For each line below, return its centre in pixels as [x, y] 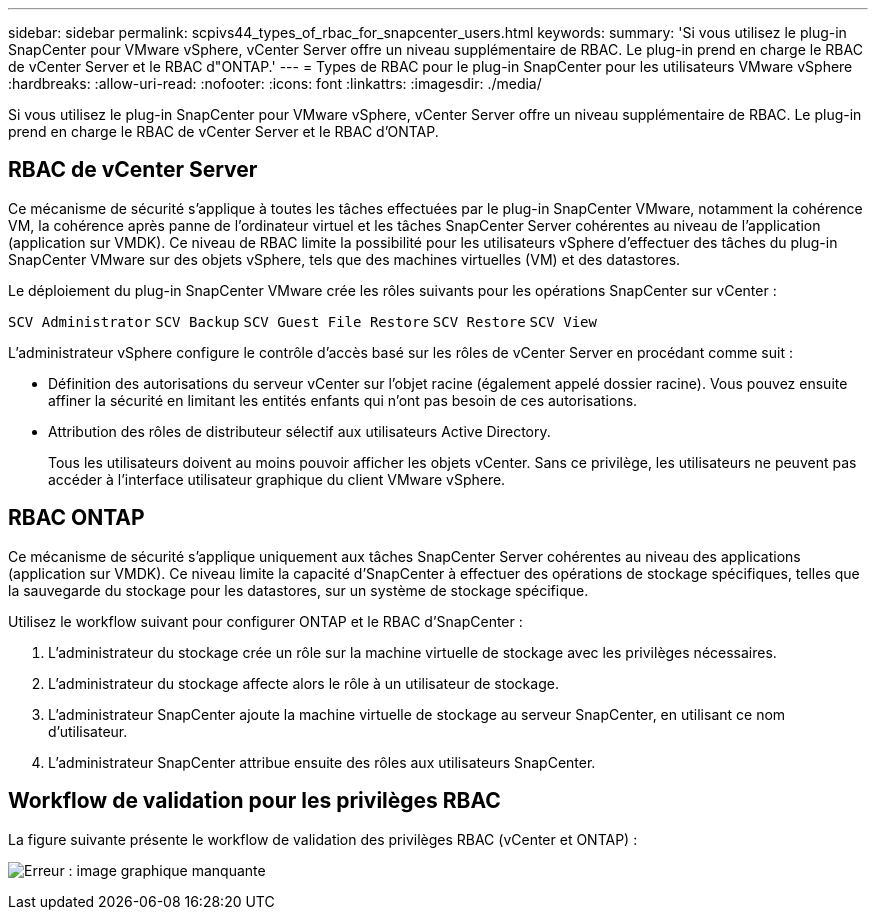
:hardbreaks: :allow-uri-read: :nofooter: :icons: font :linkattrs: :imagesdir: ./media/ [275, 83]
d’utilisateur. [88, 731]
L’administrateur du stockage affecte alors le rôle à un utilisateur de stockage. [303, 683]
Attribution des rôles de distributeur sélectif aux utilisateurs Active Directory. [299, 431]
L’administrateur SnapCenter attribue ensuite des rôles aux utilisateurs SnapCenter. [322, 762]
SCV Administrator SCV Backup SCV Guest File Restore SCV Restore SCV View [302, 321]
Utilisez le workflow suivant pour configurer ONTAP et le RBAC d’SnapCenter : [265, 621]
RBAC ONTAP [76, 518]
